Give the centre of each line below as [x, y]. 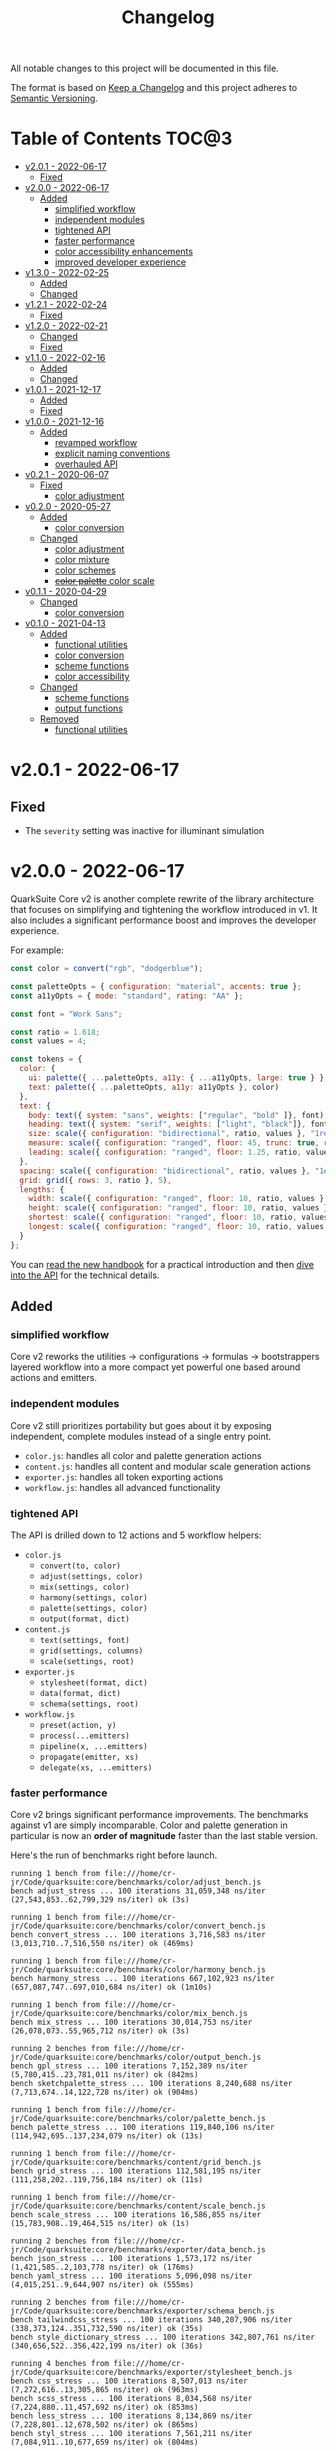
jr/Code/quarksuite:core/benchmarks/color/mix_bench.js [129, 2014]
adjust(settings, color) [91, 1576]
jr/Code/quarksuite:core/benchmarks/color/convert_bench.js [138, 1926]
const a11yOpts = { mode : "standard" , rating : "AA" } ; [127, 996]
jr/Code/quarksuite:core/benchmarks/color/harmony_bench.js [138, 1970]
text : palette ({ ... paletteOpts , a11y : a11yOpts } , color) [154, 1087]
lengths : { [42, 1189]
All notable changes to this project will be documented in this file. [145, 68]
